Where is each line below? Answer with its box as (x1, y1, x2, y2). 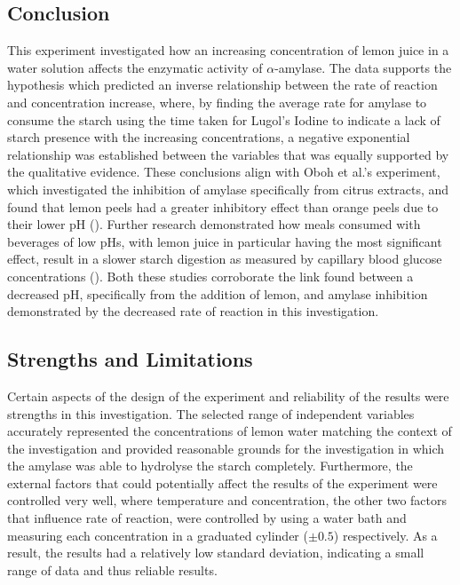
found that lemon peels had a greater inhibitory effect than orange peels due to (7, 197, 439, 216)
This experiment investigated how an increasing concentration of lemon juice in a (7, 41, 449, 59)
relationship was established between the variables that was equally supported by (7, 145, 449, 163)
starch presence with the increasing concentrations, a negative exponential (7, 128, 410, 146)
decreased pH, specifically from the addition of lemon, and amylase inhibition (7, 284, 428, 303)
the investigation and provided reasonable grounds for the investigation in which (7, 439, 445, 457)
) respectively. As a (333, 526, 438, 544)
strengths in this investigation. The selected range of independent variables (7, 404, 415, 423)
